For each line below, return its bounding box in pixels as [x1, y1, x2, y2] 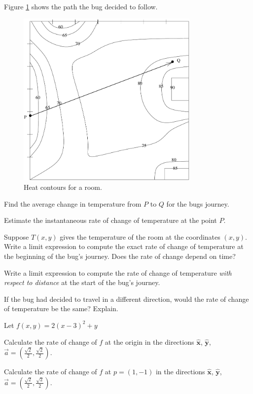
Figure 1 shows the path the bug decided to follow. [4, 1, 158, 11]
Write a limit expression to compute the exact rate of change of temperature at [4, 241, 244, 251]
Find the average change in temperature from [4, 198, 142, 209]
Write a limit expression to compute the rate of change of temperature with [4, 267, 232, 278]
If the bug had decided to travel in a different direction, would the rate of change [4, 293, 249, 304]
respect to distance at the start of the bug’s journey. [4, 277, 160, 287]
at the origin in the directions [105, 336, 194, 347]
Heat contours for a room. [24, 182, 102, 192]
